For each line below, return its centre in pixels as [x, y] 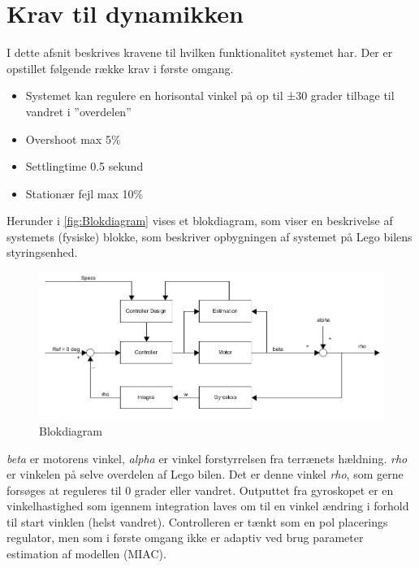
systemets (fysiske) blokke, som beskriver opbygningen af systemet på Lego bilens [209, 236]
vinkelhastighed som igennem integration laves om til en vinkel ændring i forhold [208, 506]
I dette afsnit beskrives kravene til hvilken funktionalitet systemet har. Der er [200, 52]
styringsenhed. [42, 252]
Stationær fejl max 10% [84, 193]
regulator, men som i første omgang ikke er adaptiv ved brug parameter [185, 538]
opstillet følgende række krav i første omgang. [120, 68]
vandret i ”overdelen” [78, 111]
